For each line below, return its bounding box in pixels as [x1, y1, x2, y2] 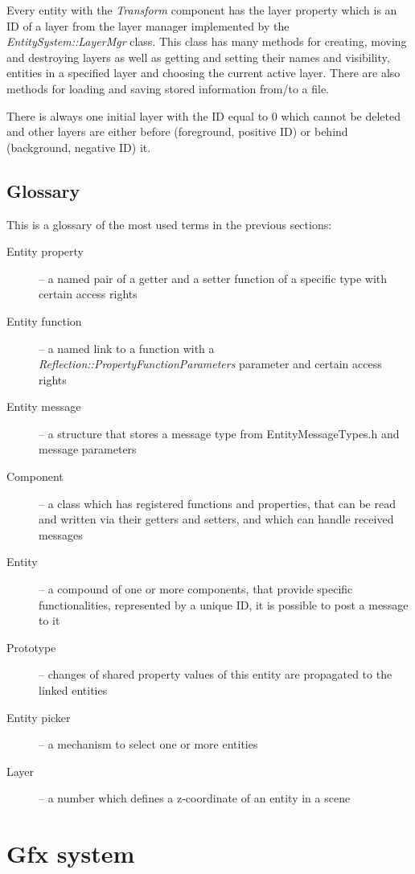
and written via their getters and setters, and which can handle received [39, 511, 394, 527]
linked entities [39, 682, 108, 699]
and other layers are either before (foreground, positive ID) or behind [6, 123, 348, 140]
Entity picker [6, 708, 71, 725]
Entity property [6, 243, 84, 260]
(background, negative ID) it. [6, 138, 151, 155]
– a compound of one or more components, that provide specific [39, 581, 353, 597]
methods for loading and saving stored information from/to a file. [6, 80, 329, 96]
